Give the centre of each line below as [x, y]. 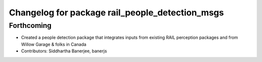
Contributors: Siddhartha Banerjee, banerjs [64, 51]
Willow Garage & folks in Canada [54, 44]
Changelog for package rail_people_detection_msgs [116, 12]
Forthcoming [30, 25]
